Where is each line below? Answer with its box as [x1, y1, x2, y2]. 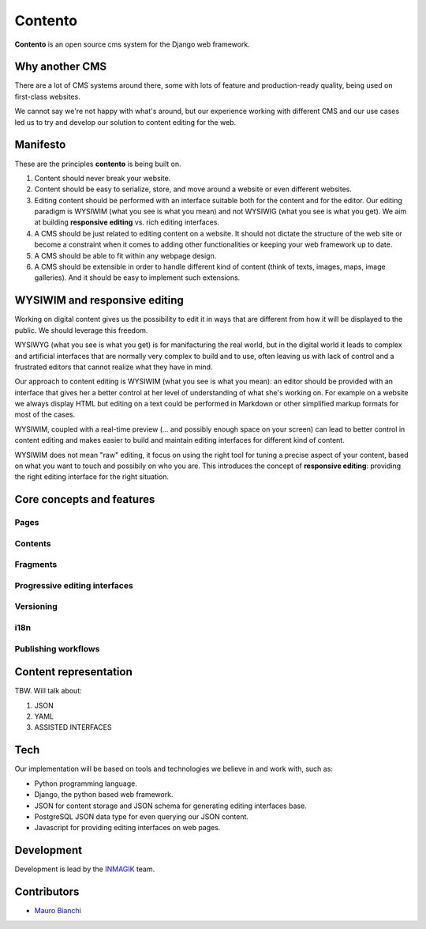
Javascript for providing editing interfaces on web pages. [34, 823, 221, 833]
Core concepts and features [14, 493, 155, 506]
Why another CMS [14, 60, 106, 74]
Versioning [14, 601, 58, 612]
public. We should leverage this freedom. [14, 325, 148, 335]
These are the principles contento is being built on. [14, 159, 181, 168]
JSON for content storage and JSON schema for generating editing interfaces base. [34, 801, 307, 810]
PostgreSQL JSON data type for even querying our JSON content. [34, 811, 248, 821]
